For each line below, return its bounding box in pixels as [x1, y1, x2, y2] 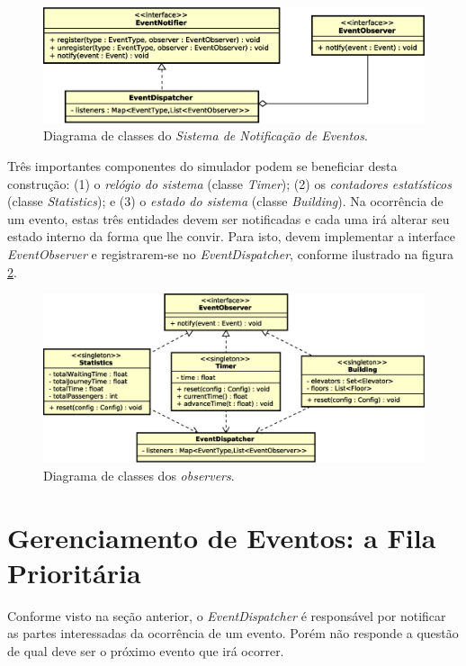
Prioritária [7, 553, 141, 590]
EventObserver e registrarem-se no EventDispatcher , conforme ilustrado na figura [7, 245, 453, 264]
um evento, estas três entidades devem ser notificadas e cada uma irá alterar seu [7, 209, 450, 228]
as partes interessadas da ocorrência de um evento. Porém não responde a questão [7, 624, 459, 643]
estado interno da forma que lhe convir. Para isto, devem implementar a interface [7, 227, 455, 246]
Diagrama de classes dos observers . [43, 465, 235, 484]
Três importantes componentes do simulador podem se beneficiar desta [7, 157, 398, 175]
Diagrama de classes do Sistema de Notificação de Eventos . [43, 126, 368, 145]
